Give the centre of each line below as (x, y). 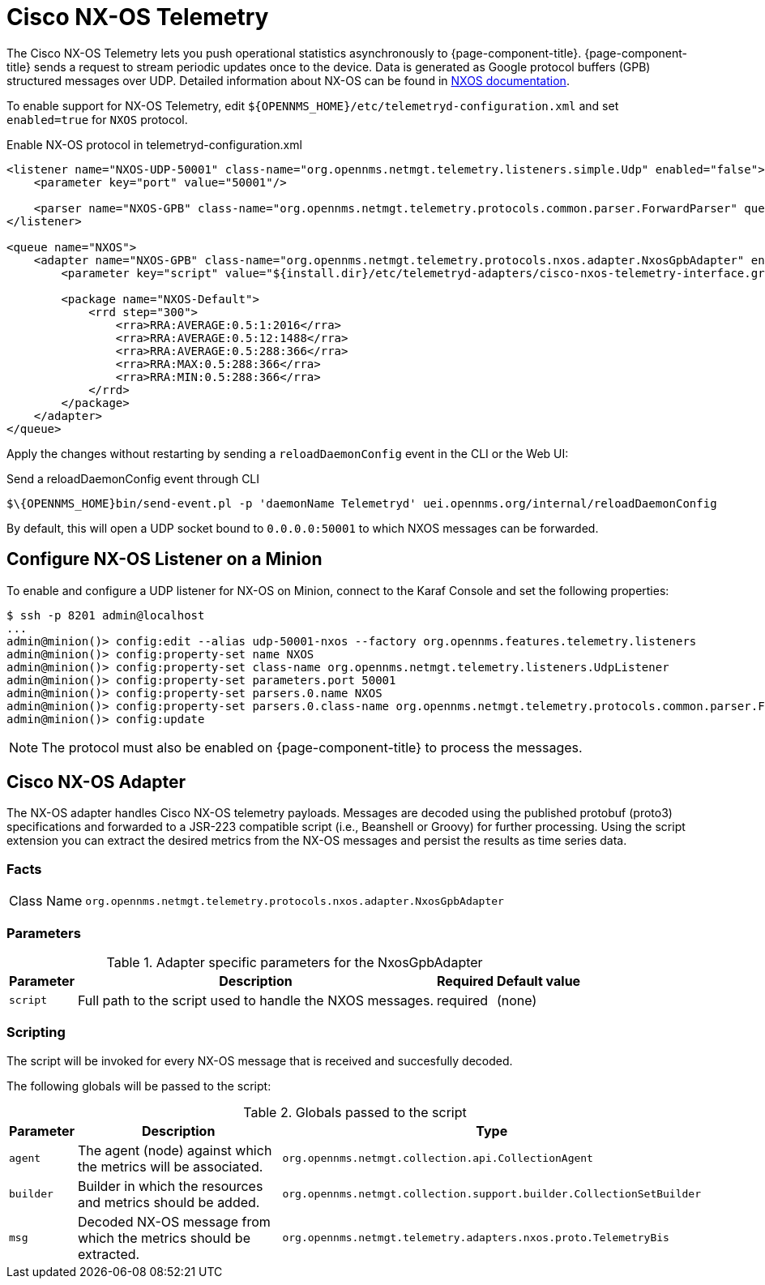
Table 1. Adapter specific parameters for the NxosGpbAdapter (295, 962)
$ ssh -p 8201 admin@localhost (106, 615)
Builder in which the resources (170, 1186)
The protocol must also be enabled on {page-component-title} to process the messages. (312, 747)
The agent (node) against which (175, 1150)
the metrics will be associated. (170, 1166)
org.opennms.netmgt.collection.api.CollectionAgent (438, 1159)
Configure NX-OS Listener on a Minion (165, 559)
